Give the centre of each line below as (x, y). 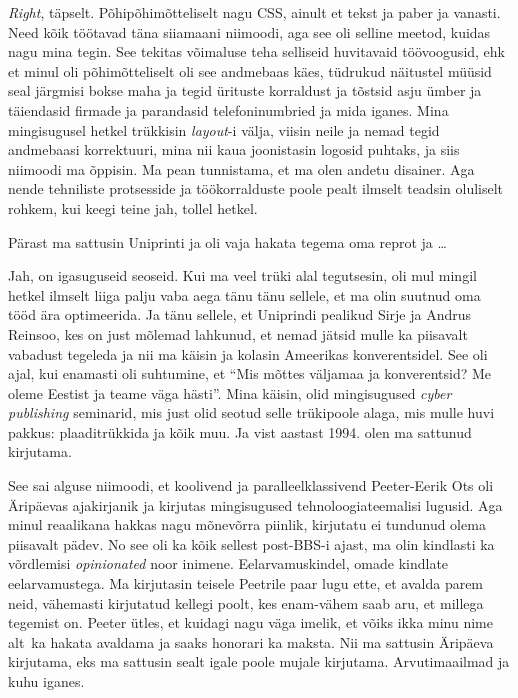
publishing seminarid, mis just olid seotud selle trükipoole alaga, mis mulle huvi (251, 412)
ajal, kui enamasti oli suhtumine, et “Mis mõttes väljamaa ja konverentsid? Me (250, 373)
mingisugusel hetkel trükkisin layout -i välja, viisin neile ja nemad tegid (224, 129)
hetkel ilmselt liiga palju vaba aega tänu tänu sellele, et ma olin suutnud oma (244, 294)
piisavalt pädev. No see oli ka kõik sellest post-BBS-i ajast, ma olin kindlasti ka (251, 543)
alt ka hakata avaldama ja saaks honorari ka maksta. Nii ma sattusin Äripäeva (251, 641)
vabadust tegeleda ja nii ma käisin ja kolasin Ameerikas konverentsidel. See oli (248, 353)
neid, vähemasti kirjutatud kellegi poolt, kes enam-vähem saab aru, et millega (246, 602)
